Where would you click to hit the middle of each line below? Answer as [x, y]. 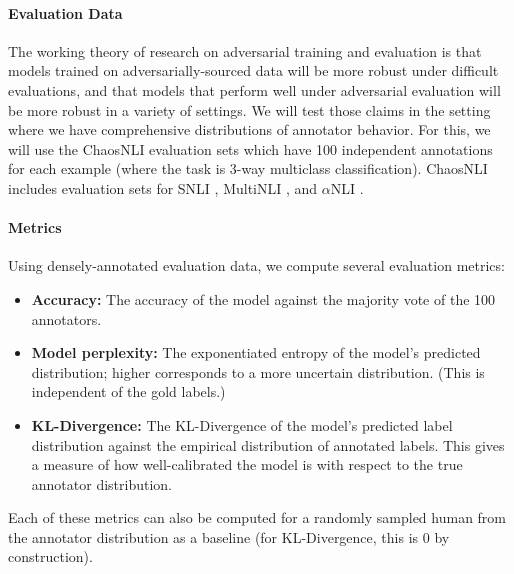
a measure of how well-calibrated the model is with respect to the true [247, 464]
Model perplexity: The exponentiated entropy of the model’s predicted [256, 352]
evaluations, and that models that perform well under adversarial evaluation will [254, 89]
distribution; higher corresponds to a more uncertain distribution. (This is [258, 371]
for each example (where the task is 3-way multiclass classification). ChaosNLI [248, 168]
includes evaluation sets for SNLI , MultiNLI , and [163, 187]
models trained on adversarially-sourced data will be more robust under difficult [253, 70]
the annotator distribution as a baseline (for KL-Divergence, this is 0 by [229, 536]
